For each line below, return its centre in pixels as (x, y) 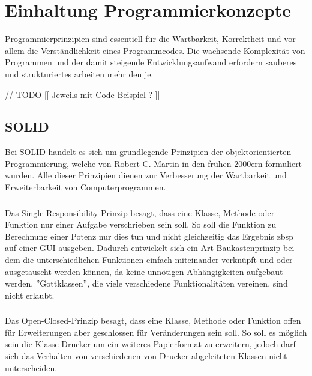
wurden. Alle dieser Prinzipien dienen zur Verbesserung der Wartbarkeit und (146, 175)
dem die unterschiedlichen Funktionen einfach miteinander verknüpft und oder (149, 259)
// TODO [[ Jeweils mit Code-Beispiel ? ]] (82, 94)
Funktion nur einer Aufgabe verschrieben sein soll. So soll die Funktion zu (141, 224)
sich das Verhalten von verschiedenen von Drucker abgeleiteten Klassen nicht (146, 356)
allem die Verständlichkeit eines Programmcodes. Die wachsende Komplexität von (155, 50)
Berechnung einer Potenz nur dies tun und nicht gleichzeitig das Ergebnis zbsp (149, 236)
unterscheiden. (31, 367)
